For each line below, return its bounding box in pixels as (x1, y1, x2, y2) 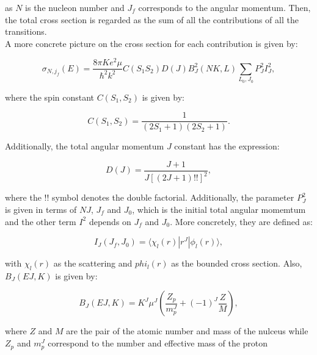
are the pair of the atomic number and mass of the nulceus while (66, 325, 308, 337)
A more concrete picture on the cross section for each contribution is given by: (5, 37, 298, 49)
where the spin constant (5, 90, 95, 103)
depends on (89, 215, 131, 228)
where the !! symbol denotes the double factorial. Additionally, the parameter (5, 191, 294, 204)
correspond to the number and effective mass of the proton (48, 337, 268, 350)
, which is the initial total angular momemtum (132, 203, 306, 215)
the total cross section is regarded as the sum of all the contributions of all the (5, 13, 299, 26)
